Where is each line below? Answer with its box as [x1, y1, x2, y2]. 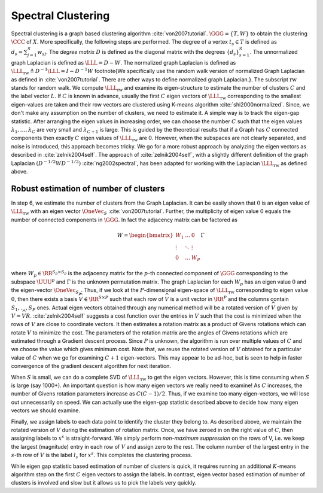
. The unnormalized [249, 48, 298, 56]
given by [276, 304, 298, 311]
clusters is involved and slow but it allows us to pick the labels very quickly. [11, 479, 197, 486]
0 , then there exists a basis [11, 296, 78, 303]
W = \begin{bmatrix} [117, 232, 173, 239]
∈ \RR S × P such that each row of [84, 295, 164, 303]
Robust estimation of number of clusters [11, 183, 165, 194]
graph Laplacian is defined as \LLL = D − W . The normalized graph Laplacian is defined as [11, 59, 236, 66]
